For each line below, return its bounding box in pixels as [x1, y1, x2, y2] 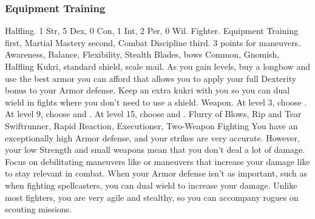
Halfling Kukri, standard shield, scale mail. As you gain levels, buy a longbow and [5, 60, 310, 72]
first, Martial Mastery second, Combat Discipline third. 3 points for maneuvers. [5, 36, 301, 49]
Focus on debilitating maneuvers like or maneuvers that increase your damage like [5, 155, 310, 167]
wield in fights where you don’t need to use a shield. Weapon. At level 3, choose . [5, 95, 307, 108]
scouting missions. [5, 203, 72, 215]
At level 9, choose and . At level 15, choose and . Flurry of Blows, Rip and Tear [5, 107, 302, 120]
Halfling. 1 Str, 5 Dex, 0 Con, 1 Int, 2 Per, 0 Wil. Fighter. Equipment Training [5, 24, 299, 37]
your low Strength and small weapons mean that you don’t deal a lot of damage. [5, 143, 305, 156]
